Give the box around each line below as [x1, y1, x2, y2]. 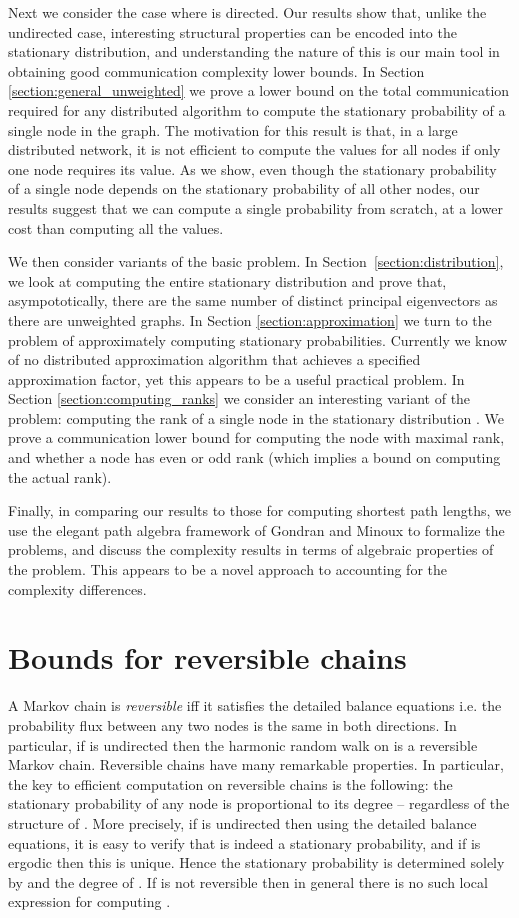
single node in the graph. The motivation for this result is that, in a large [8, 119, 458, 140]
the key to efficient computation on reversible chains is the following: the [8, 773, 453, 794]
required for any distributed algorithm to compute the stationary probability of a [8, 99, 506, 120]
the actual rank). [8, 466, 112, 487]
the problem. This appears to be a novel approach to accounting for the [8, 559, 447, 580]
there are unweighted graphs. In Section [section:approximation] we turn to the [8, 309, 492, 330]
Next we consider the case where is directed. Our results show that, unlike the [8, 2, 487, 22]
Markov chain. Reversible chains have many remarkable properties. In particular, [8, 754, 504, 775]
